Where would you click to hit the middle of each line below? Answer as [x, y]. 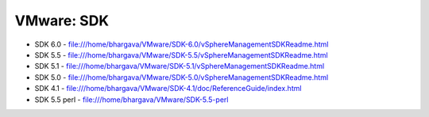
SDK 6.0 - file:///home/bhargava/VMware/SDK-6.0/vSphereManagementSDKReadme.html [182, 44]
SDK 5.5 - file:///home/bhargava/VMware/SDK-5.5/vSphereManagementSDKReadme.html [182, 55]
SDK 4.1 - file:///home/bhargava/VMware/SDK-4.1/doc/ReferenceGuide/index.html [168, 89]
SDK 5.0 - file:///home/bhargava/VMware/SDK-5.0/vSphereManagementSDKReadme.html [182, 77]
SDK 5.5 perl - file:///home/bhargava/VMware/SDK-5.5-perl [131, 100]
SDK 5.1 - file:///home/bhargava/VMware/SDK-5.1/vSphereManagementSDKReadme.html [180, 66]
